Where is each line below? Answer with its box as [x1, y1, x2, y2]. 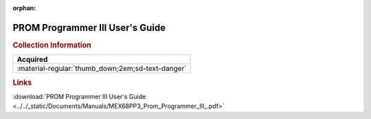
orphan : [12, 4, 36, 12]
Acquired [16, 55, 48, 65]
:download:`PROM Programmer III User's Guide [12, 92, 146, 100]
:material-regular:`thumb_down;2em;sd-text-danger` [16, 64, 187, 74]
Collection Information [12, 40, 92, 50]
